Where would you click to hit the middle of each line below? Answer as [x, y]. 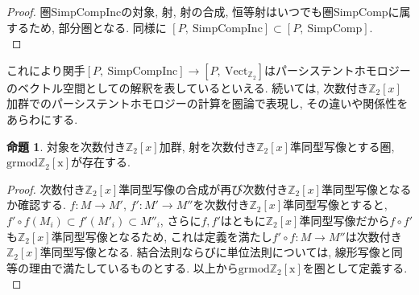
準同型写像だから [344, 220]
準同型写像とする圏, [342, 146]
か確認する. [36, 205]
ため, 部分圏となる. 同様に [97, 27]
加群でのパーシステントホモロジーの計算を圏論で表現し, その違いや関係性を [207, 103]
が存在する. [101, 162]
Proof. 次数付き [46, 188]
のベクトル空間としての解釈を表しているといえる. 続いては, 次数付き [188, 87]
